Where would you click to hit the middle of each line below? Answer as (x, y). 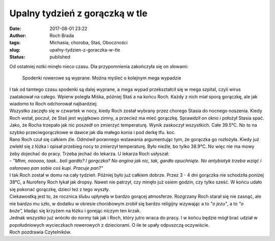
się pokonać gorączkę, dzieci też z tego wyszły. (60, 189)
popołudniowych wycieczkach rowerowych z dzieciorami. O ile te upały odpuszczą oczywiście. (109, 225)
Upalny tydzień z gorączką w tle (78, 13)
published (60, 57)
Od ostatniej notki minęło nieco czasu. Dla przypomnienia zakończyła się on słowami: (99, 66)
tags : (15, 43)
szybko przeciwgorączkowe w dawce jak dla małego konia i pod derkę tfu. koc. (92, 132)
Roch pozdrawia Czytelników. (40, 232)
